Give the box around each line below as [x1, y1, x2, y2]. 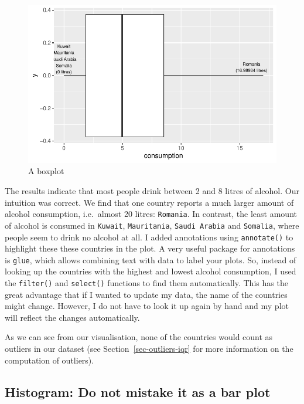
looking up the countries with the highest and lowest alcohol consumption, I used [5, 265, 296, 277]
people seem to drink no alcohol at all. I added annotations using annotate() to [5, 230, 293, 243]
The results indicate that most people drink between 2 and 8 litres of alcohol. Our [5, 185, 299, 196]
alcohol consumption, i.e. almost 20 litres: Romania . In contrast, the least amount [5, 208, 297, 220]
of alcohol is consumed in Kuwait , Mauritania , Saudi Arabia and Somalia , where [5, 219, 299, 231]
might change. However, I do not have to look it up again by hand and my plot [5, 300, 289, 312]
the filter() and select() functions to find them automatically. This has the [5, 277, 288, 288]
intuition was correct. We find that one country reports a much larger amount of [5, 196, 294, 208]
